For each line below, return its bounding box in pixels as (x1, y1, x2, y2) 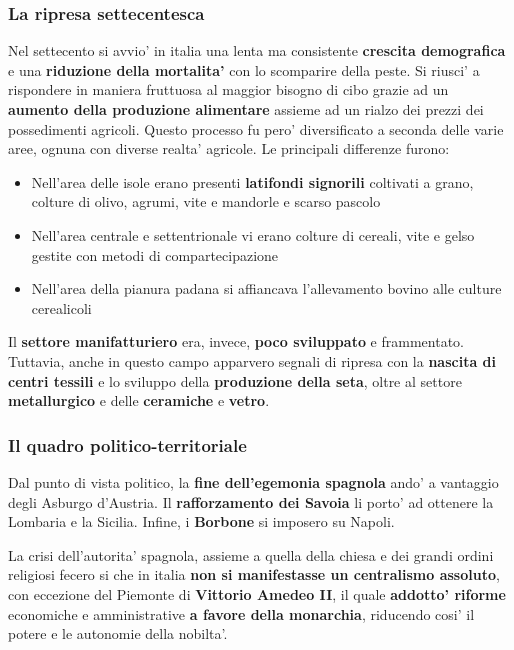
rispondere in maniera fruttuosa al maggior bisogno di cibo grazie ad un (8, 79, 449, 100)
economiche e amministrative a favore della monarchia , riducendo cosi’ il (8, 603, 475, 624)
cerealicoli (31, 297, 92, 318)
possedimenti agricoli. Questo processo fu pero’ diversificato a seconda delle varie (8, 118, 504, 139)
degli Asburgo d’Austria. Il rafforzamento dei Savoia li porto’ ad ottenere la (8, 491, 494, 512)
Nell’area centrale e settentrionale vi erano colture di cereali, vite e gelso (31, 224, 475, 245)
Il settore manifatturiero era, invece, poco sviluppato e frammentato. (8, 331, 464, 352)
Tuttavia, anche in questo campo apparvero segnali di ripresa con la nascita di (8, 350, 496, 371)
